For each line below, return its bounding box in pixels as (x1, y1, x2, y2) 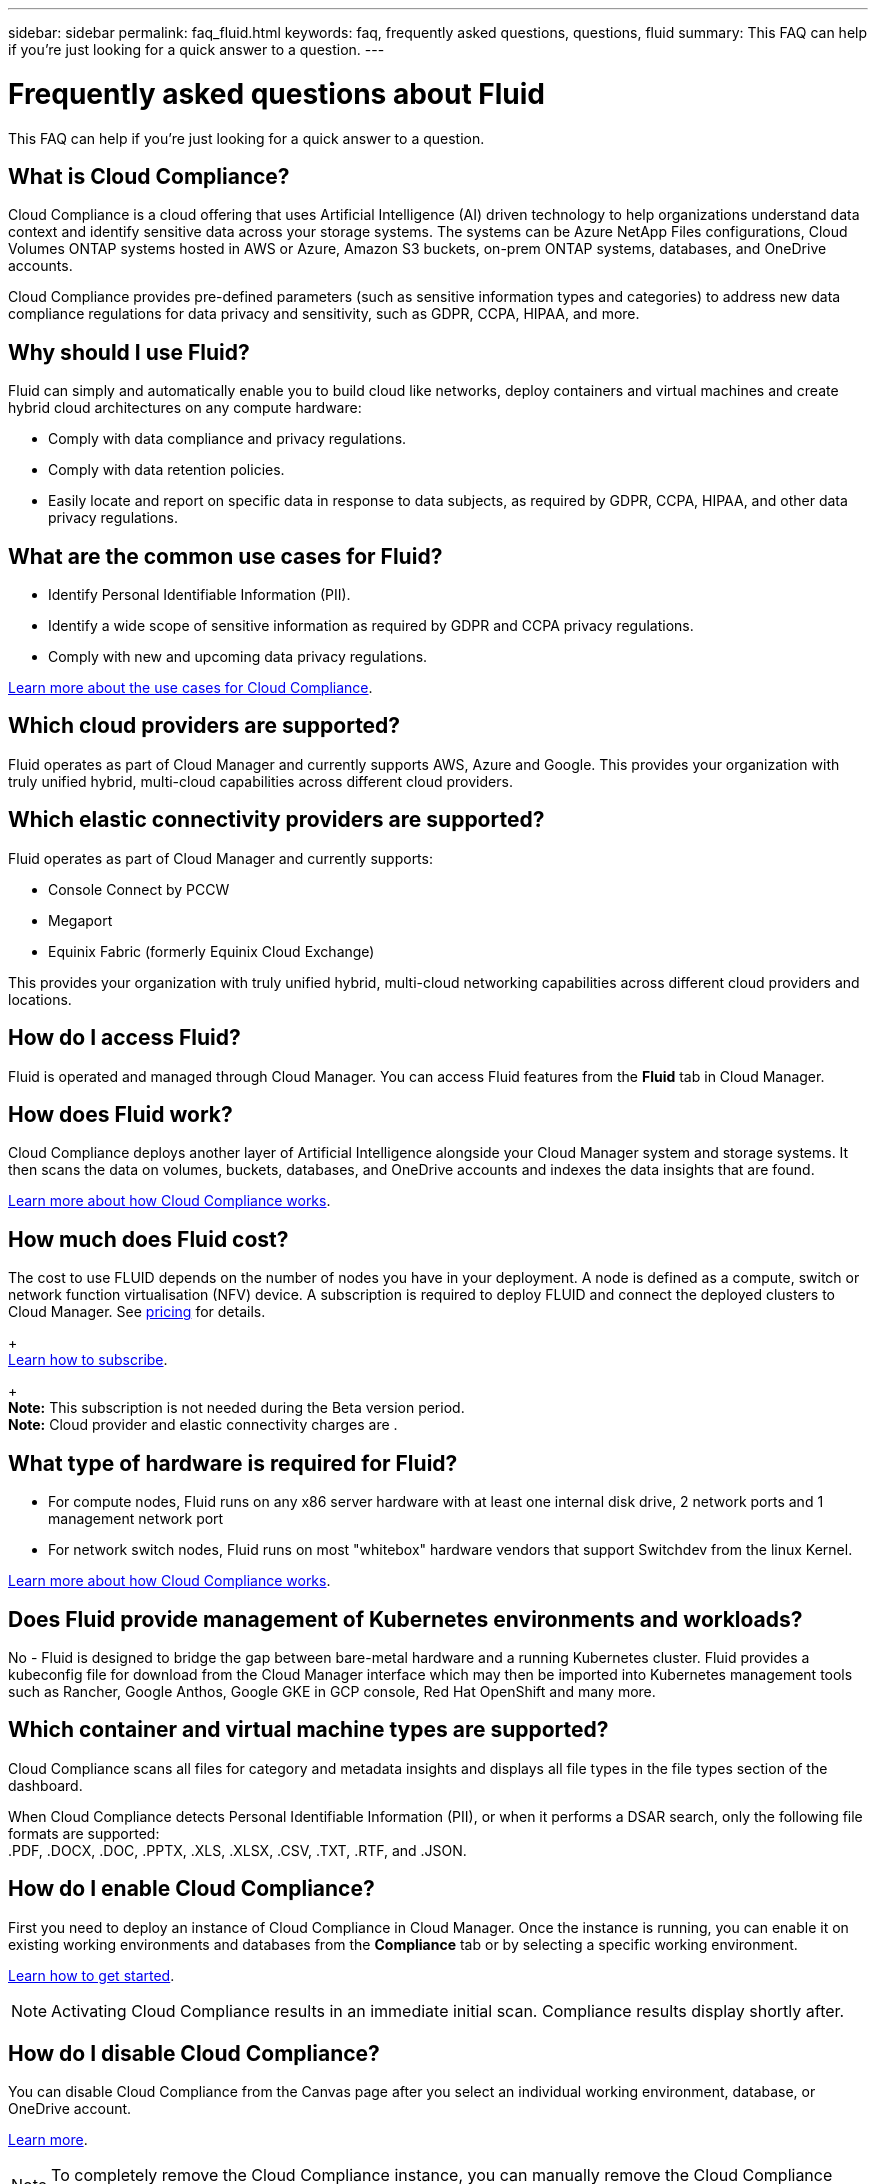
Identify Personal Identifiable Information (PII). (48, 586, 351, 604)
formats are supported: (8, 1824, 160, 1842)
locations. (8, 990, 72, 1008)
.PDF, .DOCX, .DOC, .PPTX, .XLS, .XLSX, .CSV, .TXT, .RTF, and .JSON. (8, 1841, 467, 1859)
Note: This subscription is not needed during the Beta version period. (8, 1399, 465, 1417)
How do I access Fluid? (8, 1025, 241, 1051)
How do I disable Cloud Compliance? (8, 2041, 380, 2067)
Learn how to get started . (8, 1966, 175, 1984)
